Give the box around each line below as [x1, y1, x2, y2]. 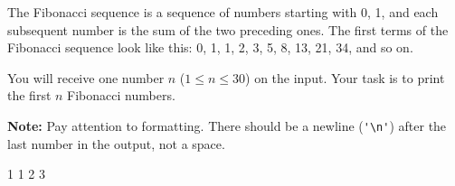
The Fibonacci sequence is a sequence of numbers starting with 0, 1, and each [7, 3, 439, 21]
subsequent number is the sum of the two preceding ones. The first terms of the [7, 20, 449, 39]
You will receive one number [7, 68, 165, 87]
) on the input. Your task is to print [245, 68, 445, 87]
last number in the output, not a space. [7, 134, 225, 153]
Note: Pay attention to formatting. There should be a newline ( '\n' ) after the [7, 116, 447, 135]
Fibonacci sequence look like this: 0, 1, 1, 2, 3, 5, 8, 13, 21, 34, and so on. [7, 38, 413, 57]
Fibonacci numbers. [67, 86, 175, 105]
